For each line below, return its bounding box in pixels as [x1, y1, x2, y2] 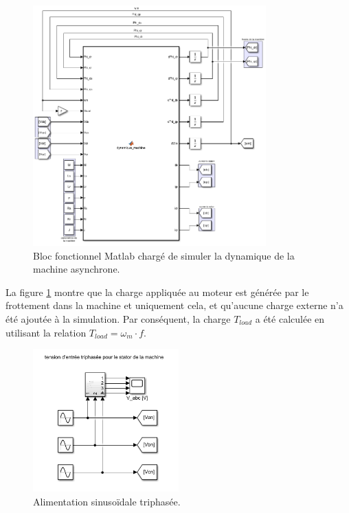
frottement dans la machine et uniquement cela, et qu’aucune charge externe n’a [5, 298, 344, 312]
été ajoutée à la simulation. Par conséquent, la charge [5, 311, 231, 326]
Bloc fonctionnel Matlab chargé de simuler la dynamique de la [33, 248, 295, 262]
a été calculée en [255, 311, 325, 326]
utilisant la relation [5, 325, 87, 339]
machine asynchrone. [33, 262, 120, 276]
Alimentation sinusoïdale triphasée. [33, 494, 181, 508]
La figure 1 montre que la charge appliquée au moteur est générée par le [5, 284, 309, 299]
